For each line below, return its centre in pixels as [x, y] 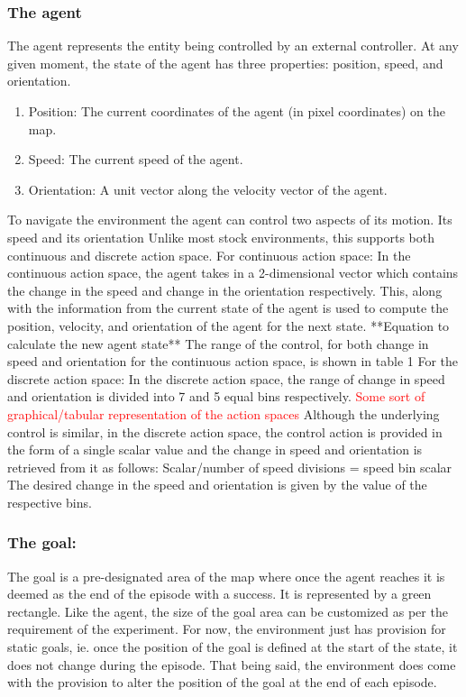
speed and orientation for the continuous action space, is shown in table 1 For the [233, 361]
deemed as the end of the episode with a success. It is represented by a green [219, 594]
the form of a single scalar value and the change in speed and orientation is [215, 449]
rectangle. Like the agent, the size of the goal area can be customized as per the [228, 611]
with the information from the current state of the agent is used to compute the [228, 308]
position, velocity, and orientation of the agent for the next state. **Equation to [228, 325]
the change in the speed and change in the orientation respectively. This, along [225, 290]
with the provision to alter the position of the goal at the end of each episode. [222, 682]
